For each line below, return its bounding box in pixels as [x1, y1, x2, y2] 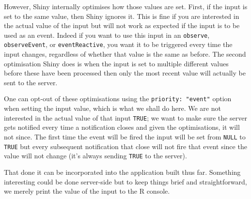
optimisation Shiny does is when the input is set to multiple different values [4, 58, 229, 68]
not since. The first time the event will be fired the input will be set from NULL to [4, 131, 246, 141]
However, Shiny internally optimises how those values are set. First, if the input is [4, 1, 248, 11]
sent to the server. [4, 77, 58, 87]
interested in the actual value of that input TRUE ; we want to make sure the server [4, 112, 247, 122]
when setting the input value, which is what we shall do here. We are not [4, 103, 221, 113]
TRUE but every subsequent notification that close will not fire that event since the [4, 141, 247, 151]
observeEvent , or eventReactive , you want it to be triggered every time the [4, 39, 233, 49]
